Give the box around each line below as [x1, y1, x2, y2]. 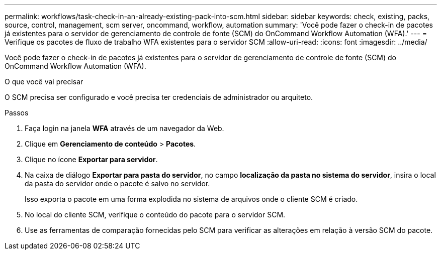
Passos [5, 108, 29, 117]
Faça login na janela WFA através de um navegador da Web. [25, 124, 224, 133]
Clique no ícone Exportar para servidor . [25, 155, 158, 164]
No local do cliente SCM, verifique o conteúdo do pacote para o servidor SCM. [25, 210, 286, 219]
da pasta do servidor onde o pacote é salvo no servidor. [25, 179, 210, 188]
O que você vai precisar [5, 77, 83, 86]
